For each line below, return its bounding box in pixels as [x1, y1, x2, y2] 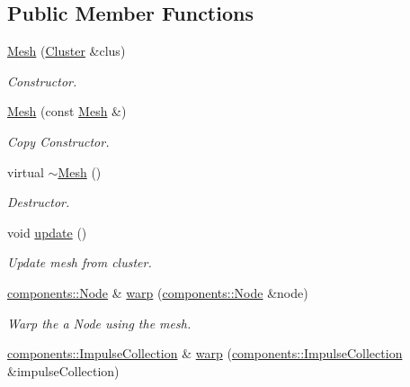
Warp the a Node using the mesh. [7, 313, 192, 332]
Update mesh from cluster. [7, 253, 152, 272]
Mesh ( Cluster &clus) [7, 41, 126, 60]
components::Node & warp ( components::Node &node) [7, 283, 308, 301]
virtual [7, 162, 44, 181]
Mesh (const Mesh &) [7, 102, 127, 121]
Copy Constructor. [7, 131, 110, 150]
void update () [7, 222, 87, 241]
